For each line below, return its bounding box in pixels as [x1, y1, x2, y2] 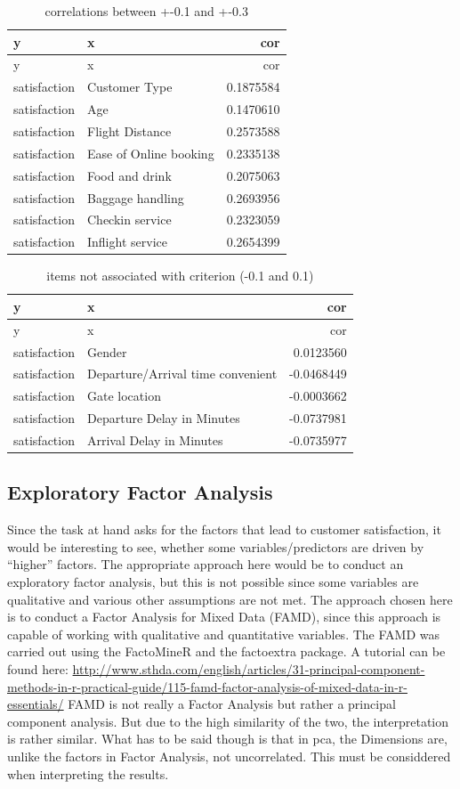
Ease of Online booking [87, 143, 214, 162]
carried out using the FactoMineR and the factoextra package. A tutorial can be [7, 642, 446, 661]
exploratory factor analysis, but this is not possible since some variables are [7, 573, 419, 591]
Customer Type [87, 77, 173, 96]
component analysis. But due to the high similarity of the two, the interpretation [7, 712, 449, 730]
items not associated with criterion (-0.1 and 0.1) [46, 266, 314, 285]
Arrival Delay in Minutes [87, 430, 223, 449]
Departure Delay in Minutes [87, 409, 240, 427]
